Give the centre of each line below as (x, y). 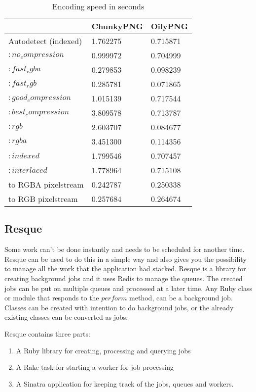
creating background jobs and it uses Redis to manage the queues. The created (124, 278)
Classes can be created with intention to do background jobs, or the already (119, 307)
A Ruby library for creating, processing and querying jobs (103, 350)
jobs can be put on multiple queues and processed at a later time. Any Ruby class (128, 288)
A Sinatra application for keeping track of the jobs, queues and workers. (125, 383)
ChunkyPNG (117, 26)
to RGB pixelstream (43, 199)
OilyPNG (170, 26)
